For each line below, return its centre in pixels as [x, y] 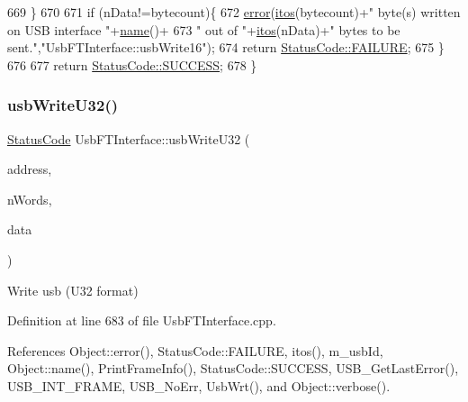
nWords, [30, 199]
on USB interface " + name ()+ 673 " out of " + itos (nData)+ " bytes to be [204, 29]
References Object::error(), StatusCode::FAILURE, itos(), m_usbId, [195, 350]
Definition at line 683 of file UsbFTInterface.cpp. [142, 320]
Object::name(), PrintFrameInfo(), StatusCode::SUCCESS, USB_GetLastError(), [233, 368]
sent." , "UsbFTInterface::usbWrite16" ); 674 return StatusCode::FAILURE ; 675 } [226, 47]
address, [30, 169]
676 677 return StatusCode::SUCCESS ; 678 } [132, 64]
